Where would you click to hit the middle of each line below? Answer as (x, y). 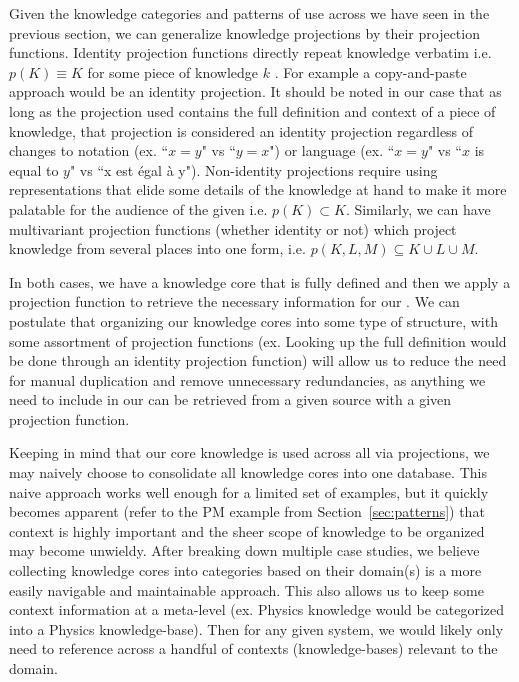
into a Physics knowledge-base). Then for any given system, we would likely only (256, 628)
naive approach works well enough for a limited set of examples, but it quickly (249, 491)
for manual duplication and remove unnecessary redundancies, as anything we (247, 379)
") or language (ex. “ (332, 150)
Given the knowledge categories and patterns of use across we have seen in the (249, 13)
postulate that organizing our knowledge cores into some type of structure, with (253, 320)
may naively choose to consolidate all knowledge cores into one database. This (248, 472)
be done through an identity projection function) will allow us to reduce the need (258, 360)
